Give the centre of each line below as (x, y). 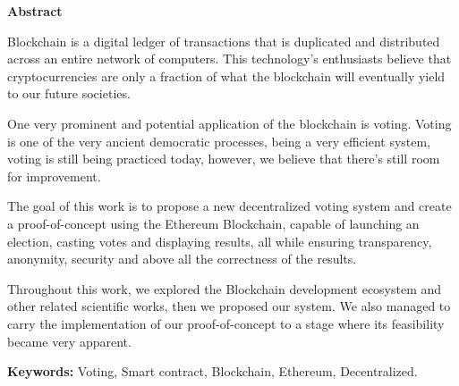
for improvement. (54, 176)
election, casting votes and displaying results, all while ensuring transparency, (220, 241)
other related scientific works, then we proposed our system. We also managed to (229, 306)
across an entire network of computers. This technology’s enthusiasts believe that (229, 59)
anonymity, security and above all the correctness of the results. (182, 259)
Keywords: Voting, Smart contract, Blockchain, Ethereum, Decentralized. (212, 371)
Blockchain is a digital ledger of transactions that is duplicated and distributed (224, 41)
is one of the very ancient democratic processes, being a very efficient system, (219, 141)
